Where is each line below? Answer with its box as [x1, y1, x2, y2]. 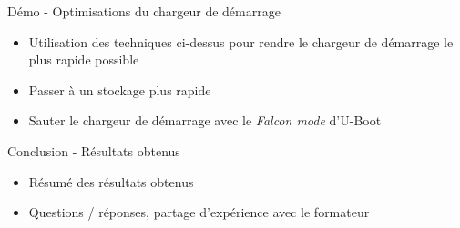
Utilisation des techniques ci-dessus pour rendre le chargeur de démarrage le [28, 32, 454, 51]
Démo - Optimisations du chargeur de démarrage [7, 2, 281, 20]
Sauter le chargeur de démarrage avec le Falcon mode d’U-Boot [28, 111, 382, 130]
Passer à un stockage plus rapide [28, 80, 211, 99]
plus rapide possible [28, 50, 139, 69]
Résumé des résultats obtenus [28, 172, 194, 191]
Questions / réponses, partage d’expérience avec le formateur [28, 203, 370, 222]
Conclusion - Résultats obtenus [7, 141, 180, 160]
